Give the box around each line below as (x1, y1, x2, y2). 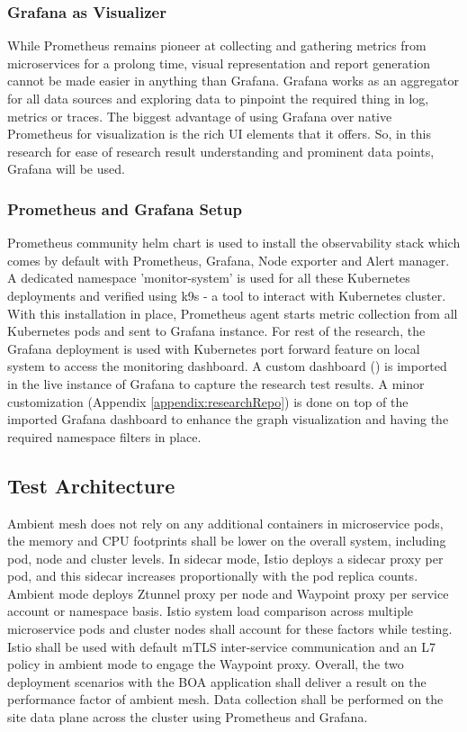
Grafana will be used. (7, 159, 125, 178)
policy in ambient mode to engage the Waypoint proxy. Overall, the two (7, 655, 404, 673)
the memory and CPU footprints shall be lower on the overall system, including (7, 531, 446, 550)
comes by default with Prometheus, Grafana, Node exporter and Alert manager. (7, 250, 450, 269)
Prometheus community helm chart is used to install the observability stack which (7, 233, 461, 252)
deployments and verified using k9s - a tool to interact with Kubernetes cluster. (7, 285, 446, 304)
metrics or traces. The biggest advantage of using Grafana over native (7, 106, 392, 125)
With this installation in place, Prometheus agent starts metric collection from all (7, 303, 458, 322)
